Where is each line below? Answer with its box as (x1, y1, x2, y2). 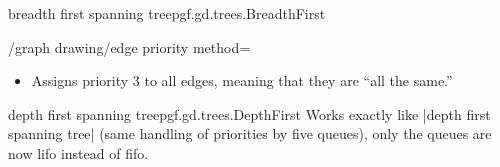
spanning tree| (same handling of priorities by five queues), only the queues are (8, 123, 492, 144)
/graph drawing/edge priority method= (8, 36, 251, 57)
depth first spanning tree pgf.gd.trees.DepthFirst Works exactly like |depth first (8, 103, 491, 124)
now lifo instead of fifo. (8, 142, 149, 163)
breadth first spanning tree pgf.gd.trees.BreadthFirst (8, 3, 326, 23)
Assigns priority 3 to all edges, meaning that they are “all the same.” (31, 70, 453, 91)
